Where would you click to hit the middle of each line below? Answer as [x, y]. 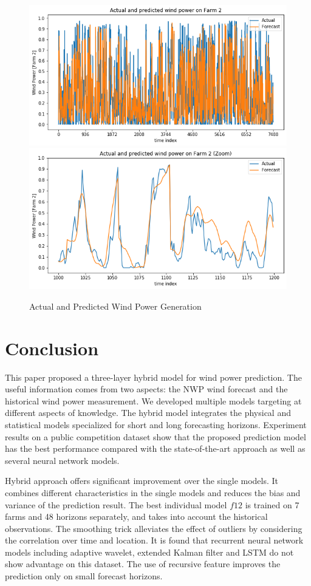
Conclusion [52, 348]
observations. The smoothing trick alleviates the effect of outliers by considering [154, 528]
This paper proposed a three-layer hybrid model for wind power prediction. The [153, 377]
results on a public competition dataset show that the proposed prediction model [155, 436]
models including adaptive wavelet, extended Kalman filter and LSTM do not [149, 552]
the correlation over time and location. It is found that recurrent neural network [154, 540]
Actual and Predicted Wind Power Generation [115, 306]
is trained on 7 [272, 504]
